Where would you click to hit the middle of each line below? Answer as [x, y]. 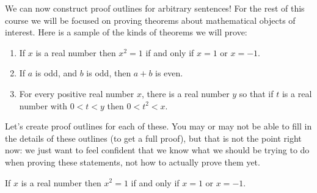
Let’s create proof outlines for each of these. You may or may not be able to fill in [158, 126]
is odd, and [56, 73]
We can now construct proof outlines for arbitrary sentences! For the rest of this [155, 8]
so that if [256, 93]
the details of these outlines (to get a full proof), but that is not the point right [153, 138]
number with [43, 105]
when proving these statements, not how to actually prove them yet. [133, 162]
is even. [169, 73]
